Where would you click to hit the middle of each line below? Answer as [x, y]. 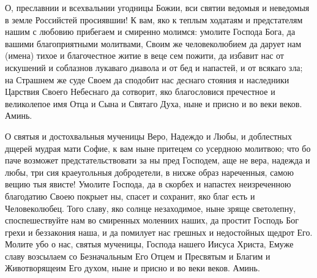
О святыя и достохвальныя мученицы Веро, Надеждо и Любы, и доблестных [148, 136]
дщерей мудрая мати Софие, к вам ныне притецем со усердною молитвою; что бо [158, 148]
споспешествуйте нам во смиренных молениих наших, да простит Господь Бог [152, 220]
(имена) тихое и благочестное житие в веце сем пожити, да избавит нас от [144, 55]
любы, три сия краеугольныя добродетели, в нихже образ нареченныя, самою [150, 172]
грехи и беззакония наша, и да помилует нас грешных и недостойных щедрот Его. [159, 232]
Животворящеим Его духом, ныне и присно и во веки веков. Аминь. [132, 268]
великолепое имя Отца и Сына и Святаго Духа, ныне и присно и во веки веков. [154, 103]
